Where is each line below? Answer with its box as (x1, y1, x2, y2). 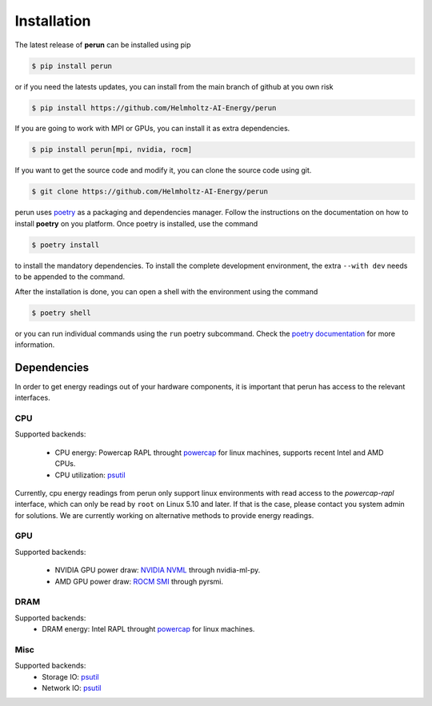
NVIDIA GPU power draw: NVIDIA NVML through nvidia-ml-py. (54, 565, 261, 575)
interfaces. (14, 393, 51, 403)
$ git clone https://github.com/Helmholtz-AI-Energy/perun (31, 187, 268, 196)
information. (14, 340, 55, 349)
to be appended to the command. (14, 272, 126, 281)
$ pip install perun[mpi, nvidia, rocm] (31, 145, 192, 154)
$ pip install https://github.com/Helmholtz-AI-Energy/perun (31, 103, 277, 112)
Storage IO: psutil (42, 672, 99, 681)
